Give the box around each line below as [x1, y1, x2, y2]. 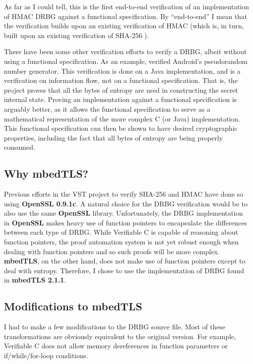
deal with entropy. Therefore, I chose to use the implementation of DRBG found [4, 265, 244, 275]
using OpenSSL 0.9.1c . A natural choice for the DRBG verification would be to [4, 198, 248, 208]
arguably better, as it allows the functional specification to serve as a [4, 103, 211, 114]
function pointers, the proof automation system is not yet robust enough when [4, 237, 239, 247]
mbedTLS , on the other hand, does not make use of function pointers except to [4, 256, 246, 266]
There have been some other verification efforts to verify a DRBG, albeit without [4, 46, 247, 57]
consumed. [4, 142, 35, 152]
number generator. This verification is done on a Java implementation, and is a [4, 65, 241, 76]
